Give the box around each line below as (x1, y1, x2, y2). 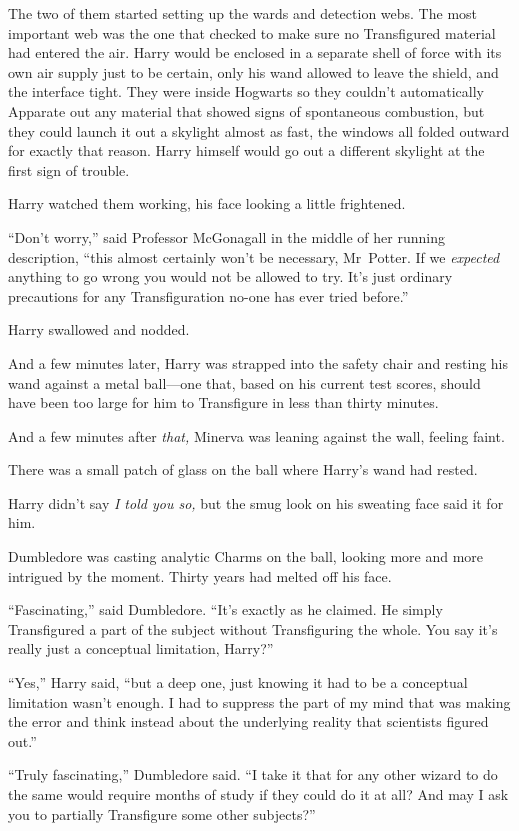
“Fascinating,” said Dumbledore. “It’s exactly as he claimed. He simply (8, 599, 443, 620)
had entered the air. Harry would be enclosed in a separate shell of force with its (8, 42, 502, 63)
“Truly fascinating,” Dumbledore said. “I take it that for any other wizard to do (8, 764, 498, 785)
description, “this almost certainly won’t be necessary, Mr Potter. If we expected (8, 246, 500, 267)
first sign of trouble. (8, 159, 130, 180)
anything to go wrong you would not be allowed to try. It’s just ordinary (8, 266, 453, 287)
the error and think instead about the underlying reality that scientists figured (8, 711, 489, 732)
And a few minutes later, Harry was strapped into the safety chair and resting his (8, 352, 509, 373)
